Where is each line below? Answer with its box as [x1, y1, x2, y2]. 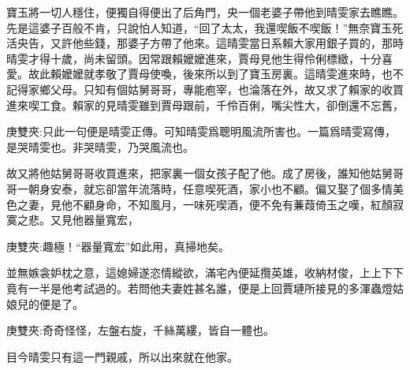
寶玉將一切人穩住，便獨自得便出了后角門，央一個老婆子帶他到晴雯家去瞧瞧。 [6, 4, 404, 20]
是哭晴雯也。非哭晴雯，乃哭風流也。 [6, 138, 194, 155]
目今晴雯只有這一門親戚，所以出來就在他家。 [6, 348, 238, 364]
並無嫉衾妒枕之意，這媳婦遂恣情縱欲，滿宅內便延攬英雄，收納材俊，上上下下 [6, 264, 404, 281]
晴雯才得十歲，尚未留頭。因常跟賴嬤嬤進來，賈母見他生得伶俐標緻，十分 [6, 50, 382, 66]
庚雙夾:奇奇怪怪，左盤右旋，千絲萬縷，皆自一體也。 [6, 322, 274, 338]
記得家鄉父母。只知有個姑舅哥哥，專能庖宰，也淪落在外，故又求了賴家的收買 [6, 80, 404, 97]
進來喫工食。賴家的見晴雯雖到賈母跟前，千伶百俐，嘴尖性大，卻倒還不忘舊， [6, 96, 404, 113]
